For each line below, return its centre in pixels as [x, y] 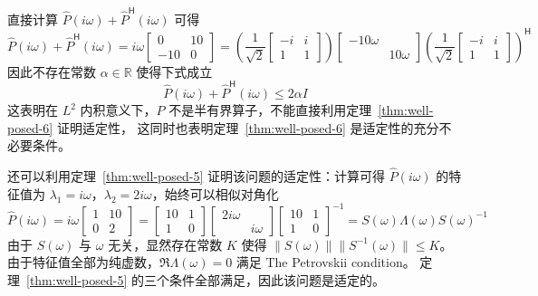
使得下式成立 [174, 71]
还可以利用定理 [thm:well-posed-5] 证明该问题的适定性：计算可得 [196, 176]
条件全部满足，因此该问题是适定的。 [277, 280]
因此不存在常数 [52, 71]
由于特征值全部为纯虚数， [83, 262]
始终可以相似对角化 [221, 193]
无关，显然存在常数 [165, 244]
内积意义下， [118, 110]
